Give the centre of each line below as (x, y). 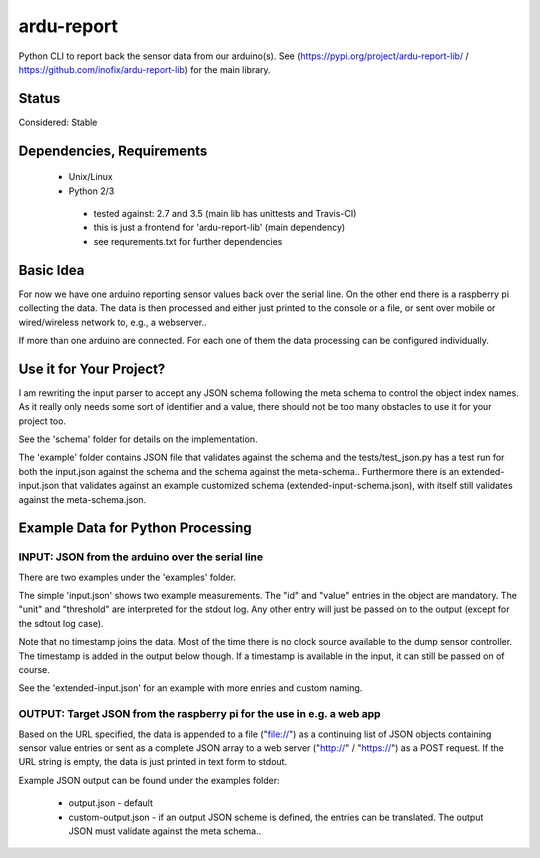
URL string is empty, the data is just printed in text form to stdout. (153, 762)
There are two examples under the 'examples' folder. (127, 577)
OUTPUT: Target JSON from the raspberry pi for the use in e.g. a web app (199, 714)
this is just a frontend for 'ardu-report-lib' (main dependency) (219, 227)
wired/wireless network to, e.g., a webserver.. (112, 322)
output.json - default (111, 803)
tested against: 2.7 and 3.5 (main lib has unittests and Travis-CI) (225, 214)
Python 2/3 (91, 191)
